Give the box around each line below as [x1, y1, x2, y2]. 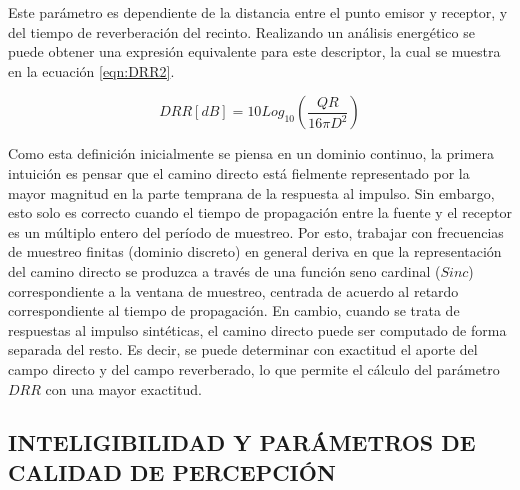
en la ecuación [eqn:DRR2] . [8, 60, 175, 81]
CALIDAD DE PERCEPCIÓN [8, 456, 336, 487]
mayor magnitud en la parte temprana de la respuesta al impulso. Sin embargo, [8, 182, 495, 203]
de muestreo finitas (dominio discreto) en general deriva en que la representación [8, 241, 502, 262]
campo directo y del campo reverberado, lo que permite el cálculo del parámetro [8, 358, 500, 379]
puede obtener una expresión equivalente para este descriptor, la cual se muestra [8, 41, 501, 62]
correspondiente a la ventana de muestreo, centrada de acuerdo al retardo [8, 280, 459, 301]
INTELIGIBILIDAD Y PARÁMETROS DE [8, 427, 476, 458]
